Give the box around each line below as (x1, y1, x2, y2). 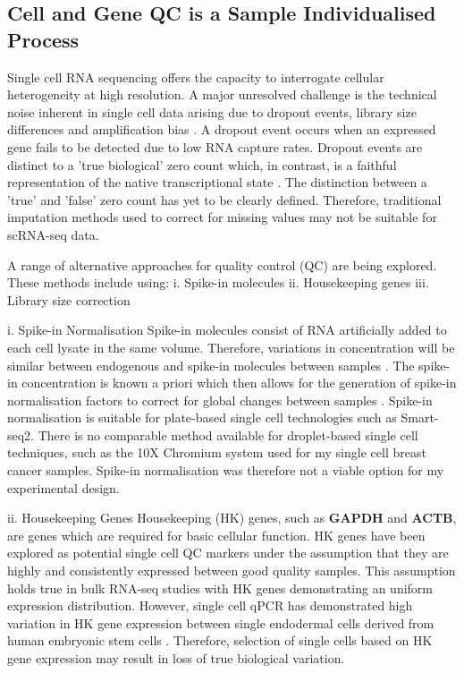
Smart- (401, 408, 439, 427)
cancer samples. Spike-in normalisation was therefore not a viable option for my (7, 461, 444, 480)
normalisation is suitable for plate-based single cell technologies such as (7, 408, 397, 427)
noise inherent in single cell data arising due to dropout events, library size (7, 102, 417, 121)
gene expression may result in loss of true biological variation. (7, 649, 345, 667)
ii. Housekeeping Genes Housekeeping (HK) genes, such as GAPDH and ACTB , (7, 508, 457, 527)
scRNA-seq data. (7, 225, 99, 243)
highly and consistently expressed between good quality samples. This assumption (7, 561, 456, 580)
